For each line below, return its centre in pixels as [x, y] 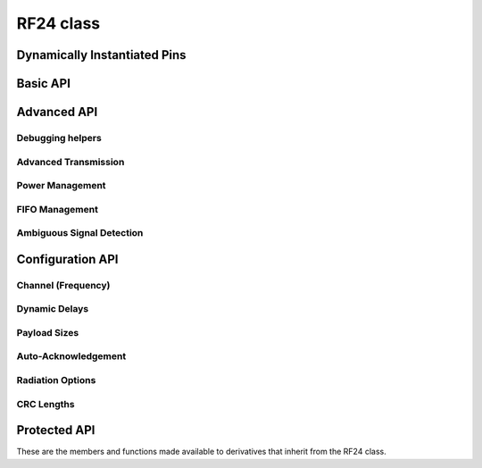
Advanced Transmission [71, 162]
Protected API [56, 430]
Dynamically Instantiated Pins [101, 55]
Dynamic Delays [53, 309]
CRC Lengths [46, 404]
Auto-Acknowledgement [71, 356]
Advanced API [57, 112]
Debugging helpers [59, 138]
